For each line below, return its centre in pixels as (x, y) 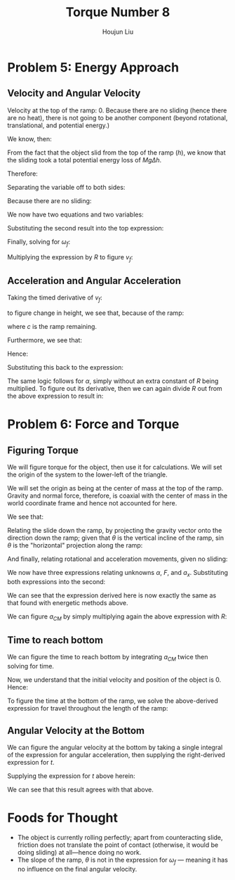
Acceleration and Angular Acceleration (94, 281)
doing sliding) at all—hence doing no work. (79, 852)
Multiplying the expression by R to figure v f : (70, 258)
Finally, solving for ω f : (39, 242)
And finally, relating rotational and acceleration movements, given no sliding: (117, 559)
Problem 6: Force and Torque (93, 424)
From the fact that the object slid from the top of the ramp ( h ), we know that (116, 153)
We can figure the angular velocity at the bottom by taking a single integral (115, 747)
